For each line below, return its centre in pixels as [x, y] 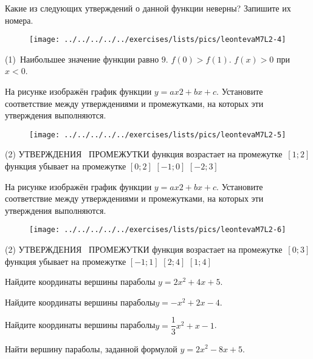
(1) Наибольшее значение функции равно [82, 59]
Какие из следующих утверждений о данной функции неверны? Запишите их [148, 8]
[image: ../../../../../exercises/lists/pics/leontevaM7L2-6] [158, 230]
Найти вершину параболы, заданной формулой [91, 348]
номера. [19, 20]
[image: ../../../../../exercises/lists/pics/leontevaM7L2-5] [158, 135]
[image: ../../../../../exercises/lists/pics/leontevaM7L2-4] [158, 40]
